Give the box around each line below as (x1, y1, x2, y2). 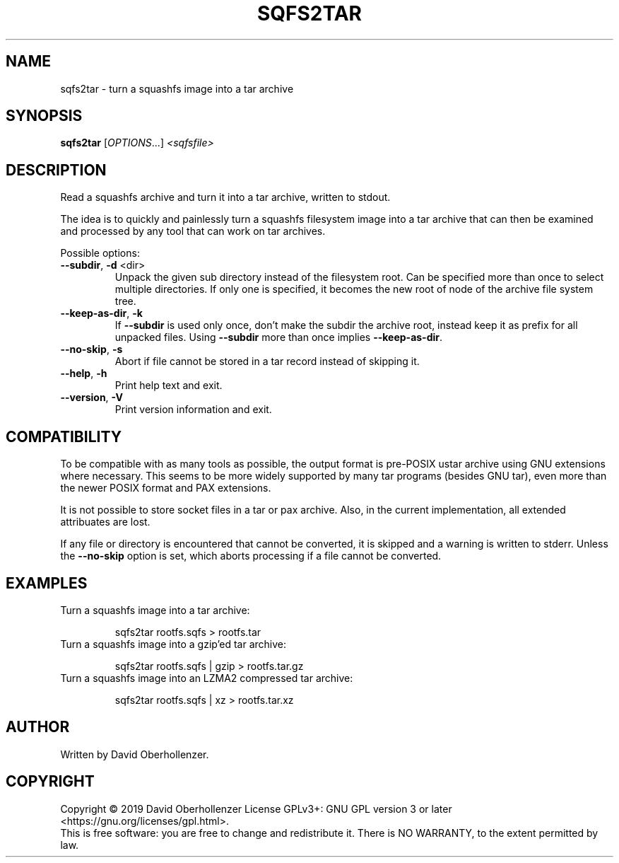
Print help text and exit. (114, 379, 223, 392)
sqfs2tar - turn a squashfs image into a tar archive (60, 82, 294, 95)
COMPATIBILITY (6, 427, 122, 446)
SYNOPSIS (6, 107, 83, 125)
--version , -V (60, 391, 123, 404)
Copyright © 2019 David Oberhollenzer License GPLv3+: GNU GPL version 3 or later (60, 802, 452, 815)
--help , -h (60, 367, 107, 380)
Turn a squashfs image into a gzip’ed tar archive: (60, 637, 287, 650)
